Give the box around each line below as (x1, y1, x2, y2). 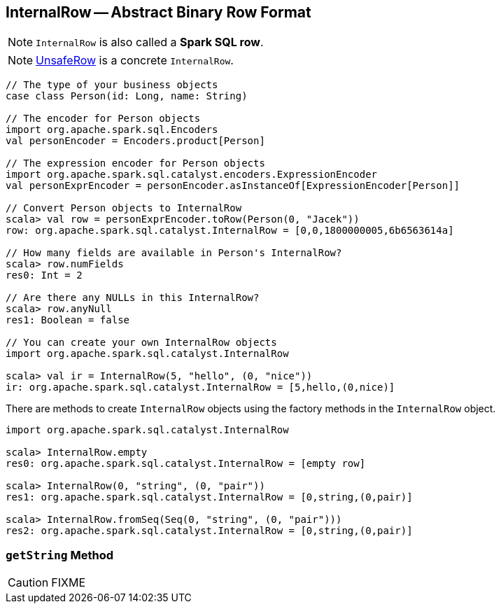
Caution (8, 575, 49, 590)
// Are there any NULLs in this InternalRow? (6, 292, 260, 304)
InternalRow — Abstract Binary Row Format (6, 3, 311, 21)
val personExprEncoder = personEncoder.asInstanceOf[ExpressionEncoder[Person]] (6, 180, 460, 192)
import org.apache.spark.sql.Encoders (6, 124, 218, 136)
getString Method (6, 547, 114, 562)
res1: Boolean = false (6, 314, 130, 326)
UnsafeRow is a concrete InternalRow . (36, 53, 234, 68)
